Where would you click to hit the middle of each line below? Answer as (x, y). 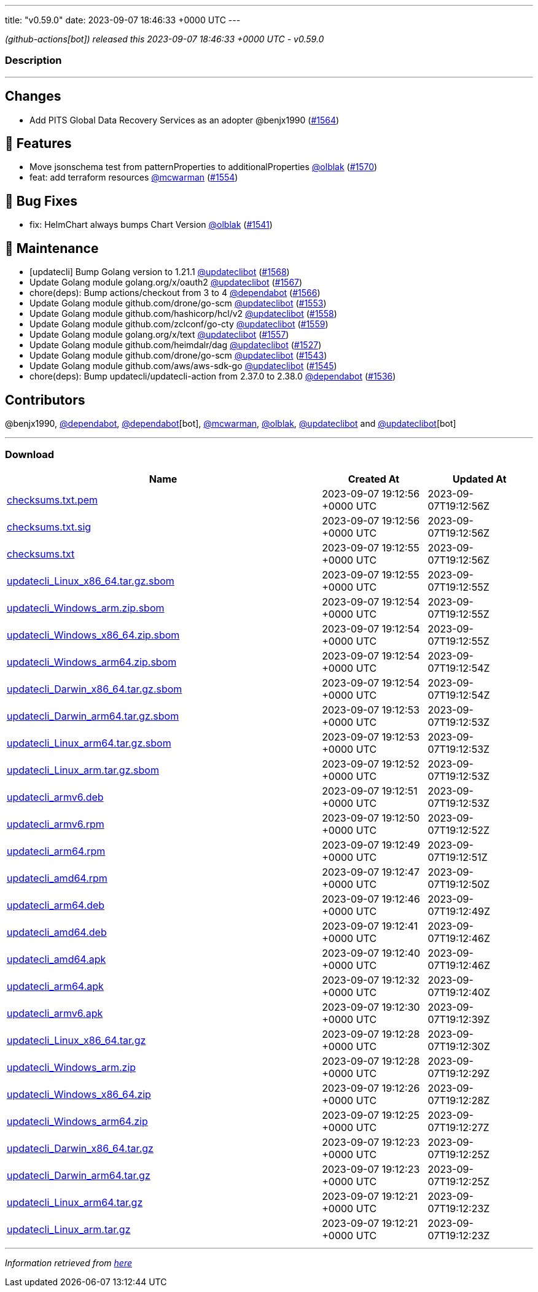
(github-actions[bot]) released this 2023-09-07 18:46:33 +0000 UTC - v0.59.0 (165, 39)
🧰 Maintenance (52, 248)
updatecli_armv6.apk (55, 1013)
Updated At (479, 479)
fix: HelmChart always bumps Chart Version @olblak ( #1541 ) (151, 225)
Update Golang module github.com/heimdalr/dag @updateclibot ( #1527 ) (176, 345)
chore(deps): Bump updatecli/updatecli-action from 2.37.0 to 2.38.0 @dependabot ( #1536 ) (213, 376)
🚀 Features (38, 144)
